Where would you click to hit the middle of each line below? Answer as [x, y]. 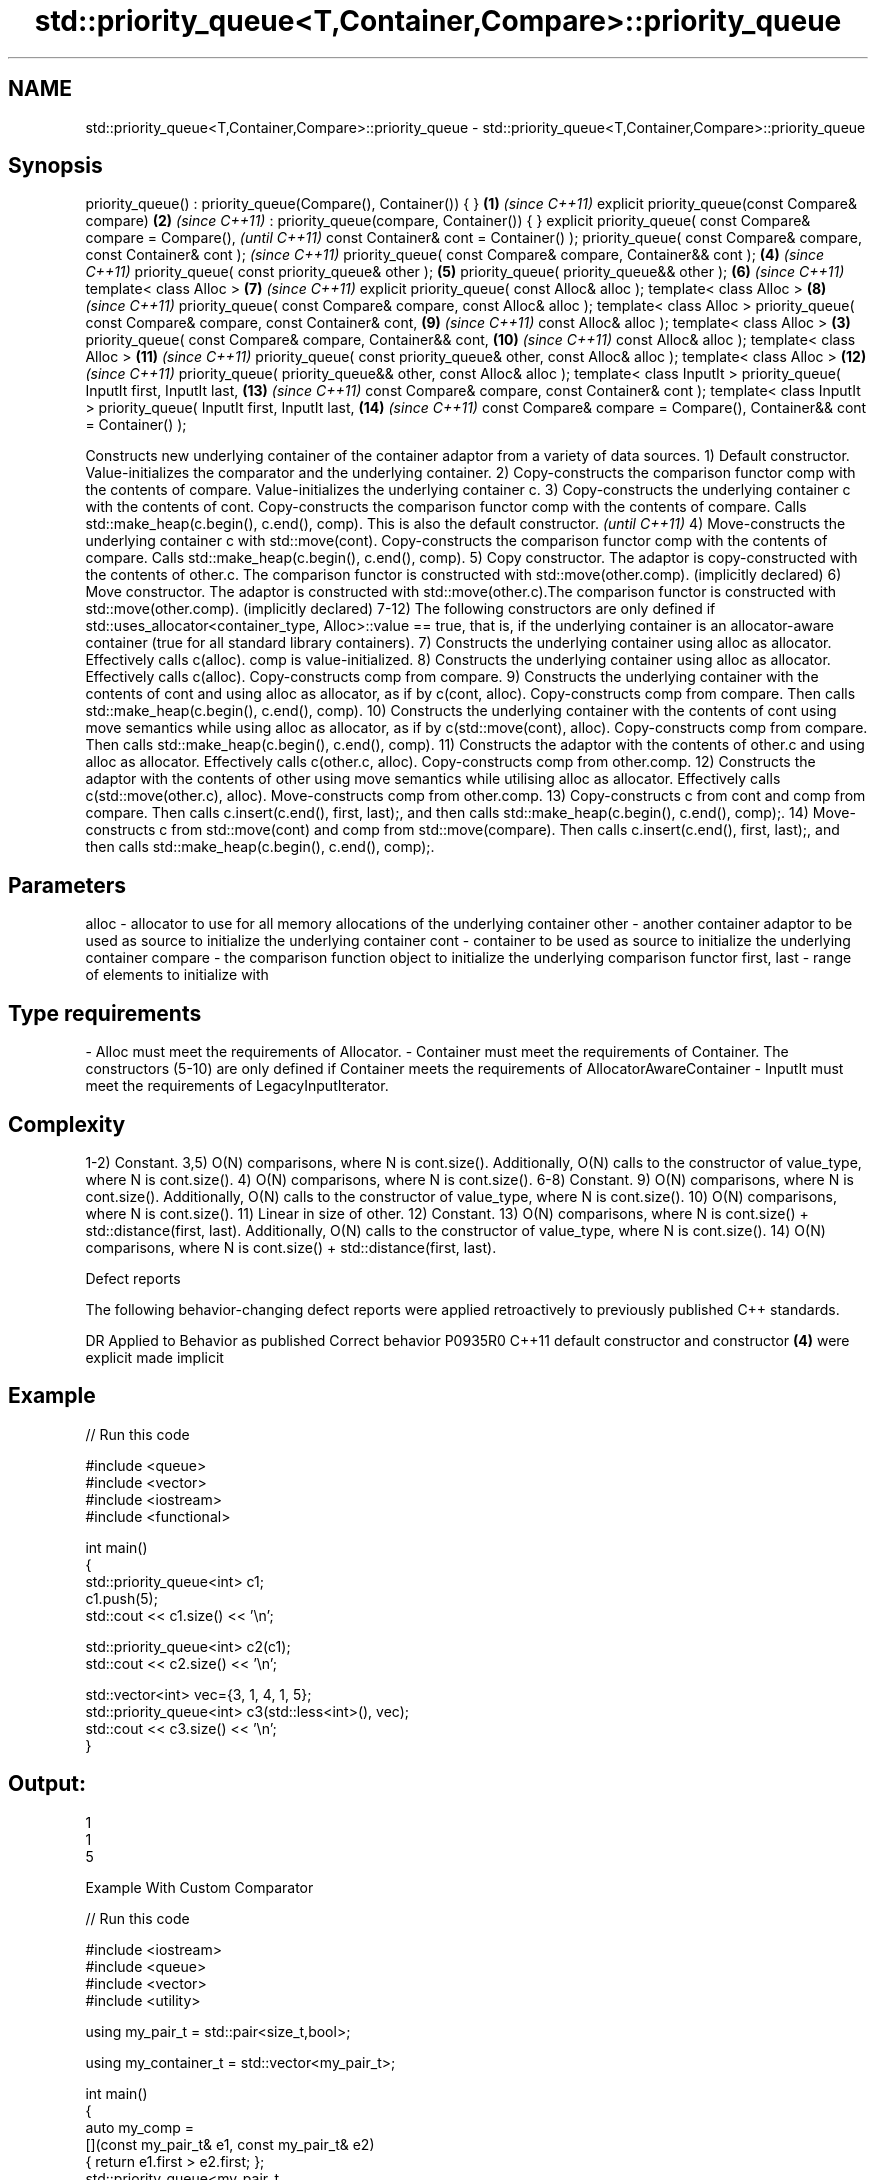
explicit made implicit [154, 1357]
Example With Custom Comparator [199, 1887]
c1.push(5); [121, 1598]
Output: [47, 1784]
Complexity [67, 1124]
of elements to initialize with [177, 975]
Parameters [67, 885]
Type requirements [105, 1013]
